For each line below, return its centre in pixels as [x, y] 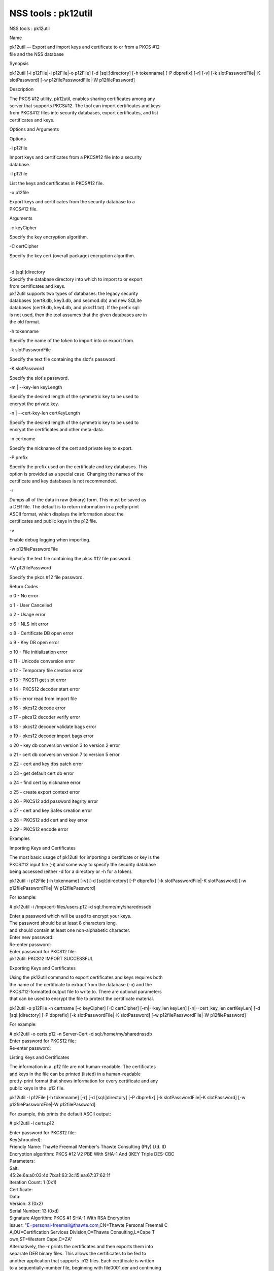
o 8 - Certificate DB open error [41, 633]
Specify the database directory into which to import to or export [76, 279]
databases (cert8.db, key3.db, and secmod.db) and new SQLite [76, 300]
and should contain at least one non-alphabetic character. [70, 930]
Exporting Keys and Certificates [43, 968]
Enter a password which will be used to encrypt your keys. [71, 916]
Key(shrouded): [26, 1139]
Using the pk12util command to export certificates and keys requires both [86, 977]
